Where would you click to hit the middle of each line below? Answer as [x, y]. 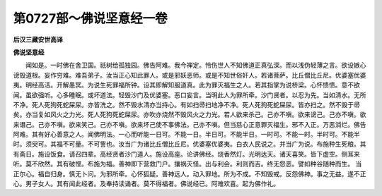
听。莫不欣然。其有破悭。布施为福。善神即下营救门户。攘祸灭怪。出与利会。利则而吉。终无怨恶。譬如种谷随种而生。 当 [187, 164]
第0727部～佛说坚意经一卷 [90, 18]
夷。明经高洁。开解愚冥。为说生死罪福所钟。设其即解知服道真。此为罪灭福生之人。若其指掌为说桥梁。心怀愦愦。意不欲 [186, 85]
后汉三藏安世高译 [38, 39]
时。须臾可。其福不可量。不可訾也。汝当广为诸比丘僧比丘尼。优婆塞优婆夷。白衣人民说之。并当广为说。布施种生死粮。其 [190, 144]
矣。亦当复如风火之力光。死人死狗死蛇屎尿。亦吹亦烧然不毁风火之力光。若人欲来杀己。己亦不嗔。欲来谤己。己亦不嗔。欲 [190, 115]
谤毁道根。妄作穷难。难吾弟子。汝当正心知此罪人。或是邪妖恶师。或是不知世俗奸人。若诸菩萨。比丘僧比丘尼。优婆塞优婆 [190, 75]
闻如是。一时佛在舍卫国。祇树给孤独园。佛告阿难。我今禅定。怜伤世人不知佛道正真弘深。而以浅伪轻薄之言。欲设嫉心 [196, 65]
